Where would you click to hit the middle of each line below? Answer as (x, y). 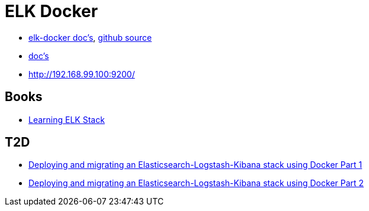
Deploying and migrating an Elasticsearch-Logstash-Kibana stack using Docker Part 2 (196, 183)
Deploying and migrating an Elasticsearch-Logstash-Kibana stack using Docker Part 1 (195, 165)
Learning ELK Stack (67, 119)
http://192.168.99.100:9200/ (82, 74)
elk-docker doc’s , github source (90, 37)
